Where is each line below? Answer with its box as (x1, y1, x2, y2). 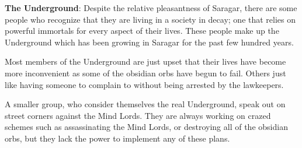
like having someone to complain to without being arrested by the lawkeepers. (5, 78, 284, 90)
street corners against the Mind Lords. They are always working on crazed (5, 109, 271, 121)
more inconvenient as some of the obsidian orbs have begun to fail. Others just (5, 66, 286, 79)
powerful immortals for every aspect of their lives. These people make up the (5, 24, 279, 37)
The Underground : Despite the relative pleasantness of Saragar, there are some (5, 2, 297, 13)
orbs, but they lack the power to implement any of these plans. (5, 132, 230, 144)
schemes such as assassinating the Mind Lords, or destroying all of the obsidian (5, 121, 288, 133)
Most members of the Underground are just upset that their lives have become (5, 55, 286, 68)
